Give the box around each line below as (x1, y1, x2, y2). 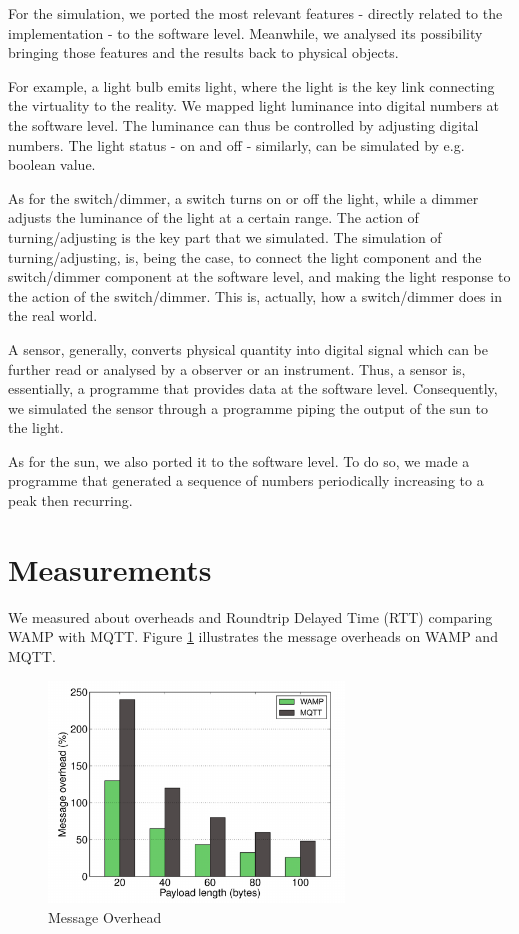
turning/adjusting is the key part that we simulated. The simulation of (8, 226, 442, 247)
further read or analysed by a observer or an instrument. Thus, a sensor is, (8, 358, 466, 379)
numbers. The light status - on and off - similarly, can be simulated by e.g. (8, 134, 465, 155)
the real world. (8, 305, 98, 326)
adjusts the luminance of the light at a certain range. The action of (8, 207, 419, 228)
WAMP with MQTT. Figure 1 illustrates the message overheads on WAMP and (8, 626, 498, 647)
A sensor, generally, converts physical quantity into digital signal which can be (8, 338, 489, 359)
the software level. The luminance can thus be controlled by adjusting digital (8, 114, 479, 135)
